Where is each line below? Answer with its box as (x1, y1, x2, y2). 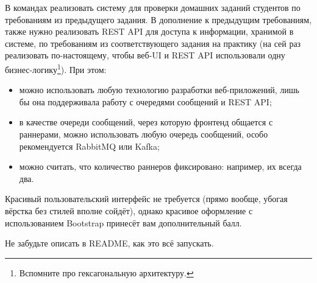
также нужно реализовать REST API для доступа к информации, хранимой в (5, 25, 294, 38)
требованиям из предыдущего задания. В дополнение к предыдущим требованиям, (5, 13, 312, 26)
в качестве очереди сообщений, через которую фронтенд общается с (19, 116, 273, 128)
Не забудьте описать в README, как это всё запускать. (5, 237, 214, 250)
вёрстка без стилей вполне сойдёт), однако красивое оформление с (5, 204, 253, 217)
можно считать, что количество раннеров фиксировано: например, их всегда (19, 160, 302, 173)
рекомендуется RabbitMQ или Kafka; (19, 139, 160, 152)
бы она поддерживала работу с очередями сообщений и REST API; (19, 95, 272, 108)
